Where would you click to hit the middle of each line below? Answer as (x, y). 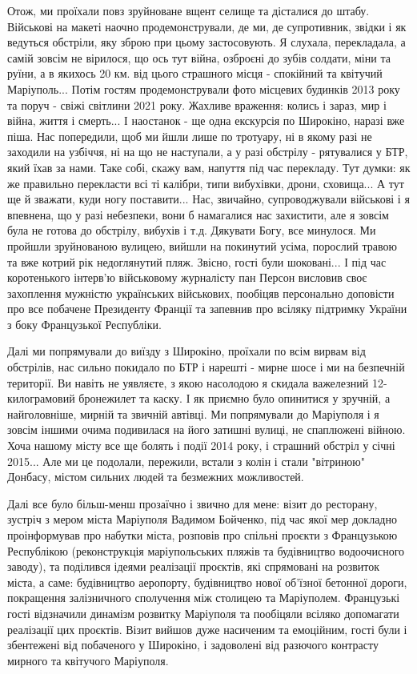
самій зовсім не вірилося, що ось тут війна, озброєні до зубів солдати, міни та (199, 57)
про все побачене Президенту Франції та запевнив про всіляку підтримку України (207, 309)
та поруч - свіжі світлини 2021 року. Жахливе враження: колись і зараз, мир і (197, 104)
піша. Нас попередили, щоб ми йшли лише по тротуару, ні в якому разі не (190, 136)
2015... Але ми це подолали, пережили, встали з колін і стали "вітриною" (186, 461)
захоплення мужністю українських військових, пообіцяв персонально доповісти (201, 293)
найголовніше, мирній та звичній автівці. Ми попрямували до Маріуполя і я (193, 413)
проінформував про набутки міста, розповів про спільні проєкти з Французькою (202, 535)
